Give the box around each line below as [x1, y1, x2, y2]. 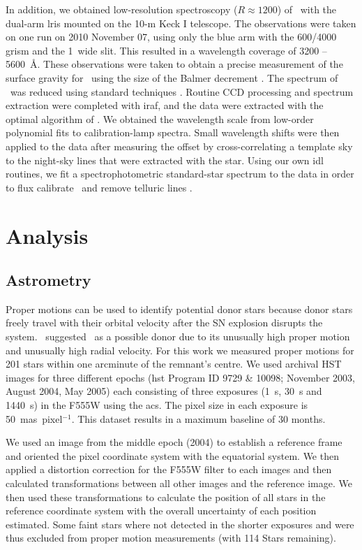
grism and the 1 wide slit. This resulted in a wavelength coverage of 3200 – [6, 43, 327, 57]
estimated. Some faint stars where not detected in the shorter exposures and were [6, 516, 354, 531]
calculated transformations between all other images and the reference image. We [6, 476, 352, 491]
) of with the [277, 2, 337, 16]
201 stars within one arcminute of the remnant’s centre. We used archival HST [6, 356, 342, 371]
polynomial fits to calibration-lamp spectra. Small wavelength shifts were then [6, 125, 340, 140]
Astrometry [6, 269, 91, 291]
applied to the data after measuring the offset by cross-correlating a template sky [6, 138, 353, 153]
